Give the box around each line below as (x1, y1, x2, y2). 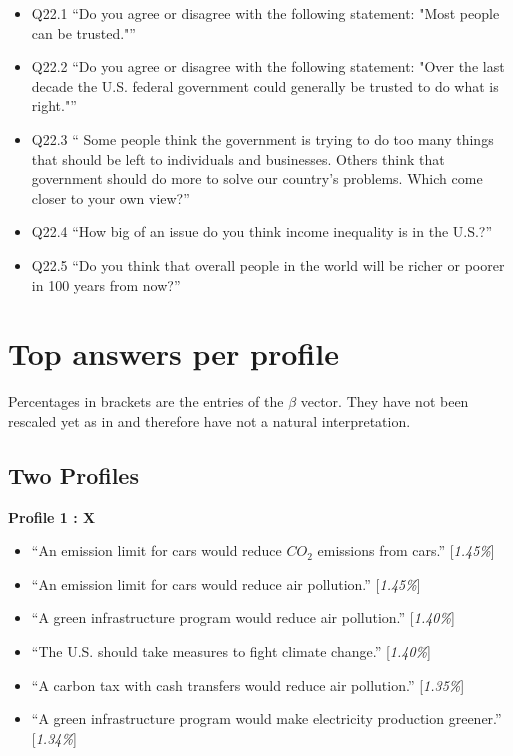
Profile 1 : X (8, 506, 96, 527)
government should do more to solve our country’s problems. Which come (31, 168, 483, 189)
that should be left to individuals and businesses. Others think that (31, 148, 445, 169)
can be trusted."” (31, 22, 136, 43)
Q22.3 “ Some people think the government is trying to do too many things (31, 128, 494, 149)
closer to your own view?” (31, 187, 190, 208)
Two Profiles (8, 459, 139, 490)
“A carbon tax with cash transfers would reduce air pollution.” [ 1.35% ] (31, 674, 465, 695)
